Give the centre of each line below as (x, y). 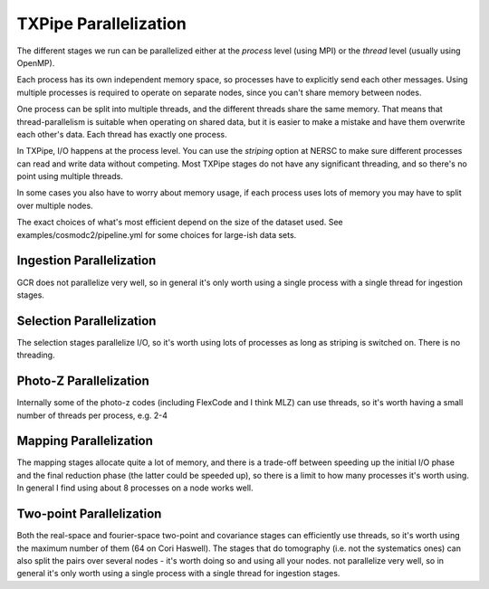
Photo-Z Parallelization (83, 381)
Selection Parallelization (86, 321)
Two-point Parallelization (89, 514)
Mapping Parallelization (85, 441)
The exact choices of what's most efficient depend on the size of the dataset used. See (180, 223)
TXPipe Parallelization (102, 24)
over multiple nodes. (55, 205)
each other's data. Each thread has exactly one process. (122, 134)
